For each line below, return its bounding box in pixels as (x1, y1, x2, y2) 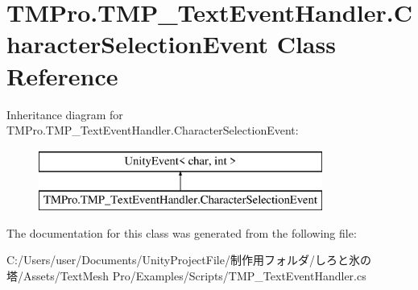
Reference (6, 59, 118, 92)
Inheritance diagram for (6, 106, 123, 122)
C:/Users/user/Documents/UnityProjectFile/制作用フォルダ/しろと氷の (6, 251, 371, 268)
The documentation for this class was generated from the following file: (6, 224, 357, 241)
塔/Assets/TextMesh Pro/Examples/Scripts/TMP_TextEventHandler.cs (6, 267, 366, 284)
